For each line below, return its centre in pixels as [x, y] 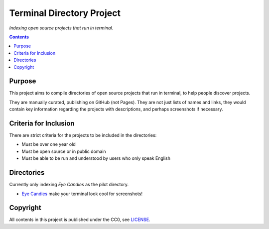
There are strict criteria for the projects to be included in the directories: [83, 135]
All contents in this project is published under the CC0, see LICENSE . [80, 220]
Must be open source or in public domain [64, 151]
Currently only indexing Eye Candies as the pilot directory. [69, 185]
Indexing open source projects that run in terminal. [61, 28]
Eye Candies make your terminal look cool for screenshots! [82, 194]
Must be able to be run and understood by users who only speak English [96, 158]
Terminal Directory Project [65, 13]
